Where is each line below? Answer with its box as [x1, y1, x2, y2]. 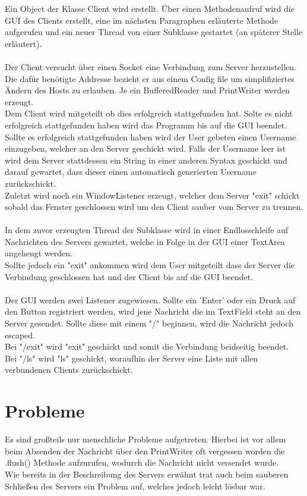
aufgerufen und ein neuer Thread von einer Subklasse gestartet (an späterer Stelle [5, 26, 303, 38]
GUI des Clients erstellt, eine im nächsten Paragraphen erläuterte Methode [5, 14, 278, 26]
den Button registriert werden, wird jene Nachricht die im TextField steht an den [5, 305, 301, 318]
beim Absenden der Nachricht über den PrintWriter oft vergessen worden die [5, 444, 285, 457]
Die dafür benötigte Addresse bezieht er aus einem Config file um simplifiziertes [5, 72, 295, 84]
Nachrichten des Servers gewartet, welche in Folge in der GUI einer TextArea [5, 235, 285, 247]
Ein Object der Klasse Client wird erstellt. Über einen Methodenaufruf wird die [5, 2, 295, 14]
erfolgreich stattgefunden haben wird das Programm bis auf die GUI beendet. [5, 118, 287, 131]
